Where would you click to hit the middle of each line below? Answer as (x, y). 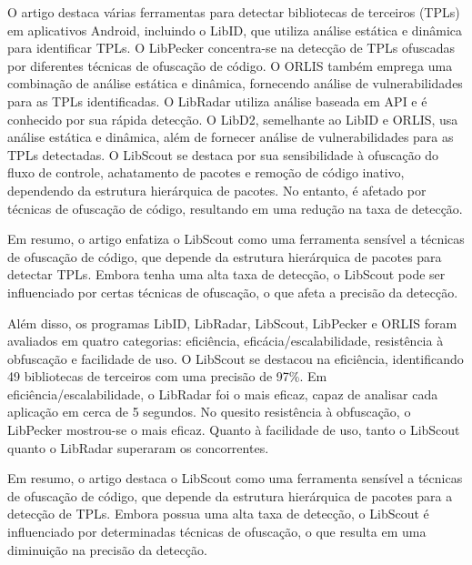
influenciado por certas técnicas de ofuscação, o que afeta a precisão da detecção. (233, 292)
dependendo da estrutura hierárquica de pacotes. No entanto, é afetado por (217, 190)
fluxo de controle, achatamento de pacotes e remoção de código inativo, (206, 172)
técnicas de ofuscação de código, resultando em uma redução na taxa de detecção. (235, 208)
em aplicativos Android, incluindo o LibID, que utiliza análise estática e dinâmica (235, 30)
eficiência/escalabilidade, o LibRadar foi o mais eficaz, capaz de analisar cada (223, 393)
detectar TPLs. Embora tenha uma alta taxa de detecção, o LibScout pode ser (226, 274)
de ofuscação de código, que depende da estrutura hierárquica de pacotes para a (230, 495)
